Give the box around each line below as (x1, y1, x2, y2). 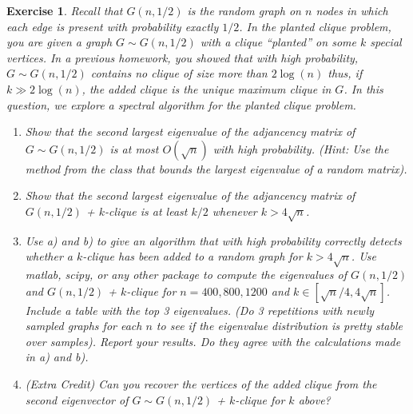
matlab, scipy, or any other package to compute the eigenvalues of (25, 266, 347, 283)
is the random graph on (187, 2, 301, 18)
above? (298, 391, 331, 408)
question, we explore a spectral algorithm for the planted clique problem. (6, 96, 356, 113)
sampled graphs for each (25, 317, 142, 334)
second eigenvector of (25, 391, 129, 408)
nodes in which (316, 2, 388, 18)
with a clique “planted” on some (200, 34, 356, 50)
